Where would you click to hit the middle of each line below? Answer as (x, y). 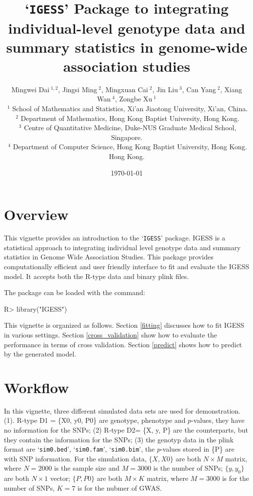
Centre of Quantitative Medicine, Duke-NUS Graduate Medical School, (130, 128)
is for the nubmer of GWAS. (120, 487)
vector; (60, 478)
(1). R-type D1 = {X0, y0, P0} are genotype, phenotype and (95, 420)
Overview (36, 214)
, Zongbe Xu (134, 99)
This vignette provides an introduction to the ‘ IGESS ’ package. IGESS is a (115, 238)
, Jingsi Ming (78, 89)
